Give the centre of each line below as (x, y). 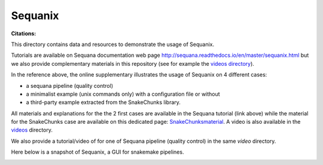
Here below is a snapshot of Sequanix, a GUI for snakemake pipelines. (97, 152)
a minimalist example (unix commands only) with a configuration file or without (123, 94)
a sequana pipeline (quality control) (70, 85)
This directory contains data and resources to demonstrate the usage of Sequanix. (113, 44)
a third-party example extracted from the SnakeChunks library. (103, 102)
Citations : (24, 33)
